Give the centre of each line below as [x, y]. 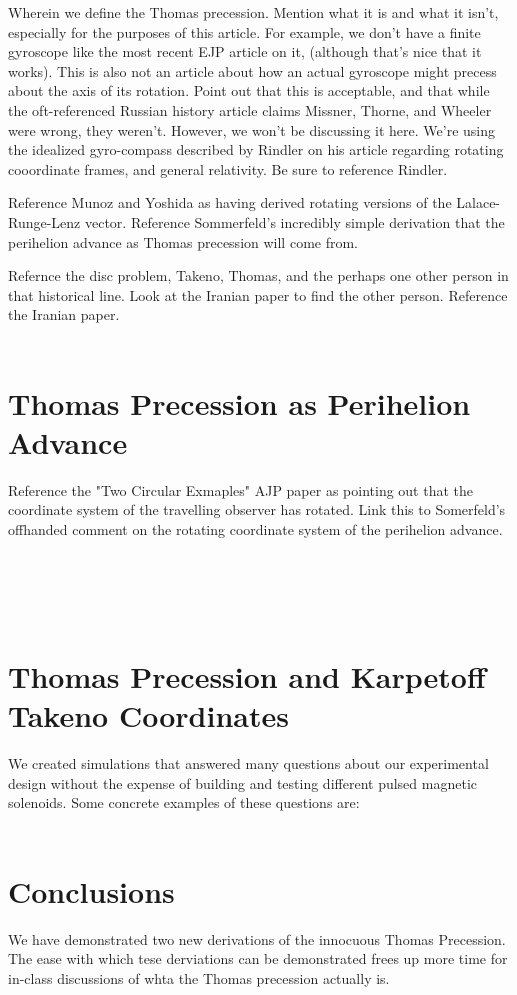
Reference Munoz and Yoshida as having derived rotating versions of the [230, 202]
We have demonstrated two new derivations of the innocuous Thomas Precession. [257, 938]
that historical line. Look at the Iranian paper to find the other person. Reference [258, 294]
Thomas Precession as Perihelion [239, 402]
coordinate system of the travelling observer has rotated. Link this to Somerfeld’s [257, 509]
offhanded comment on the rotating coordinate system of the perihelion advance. [255, 529]
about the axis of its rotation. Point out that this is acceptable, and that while [249, 90]
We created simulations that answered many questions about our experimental [248, 763]
